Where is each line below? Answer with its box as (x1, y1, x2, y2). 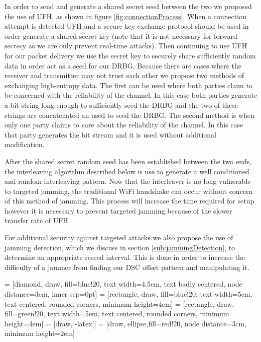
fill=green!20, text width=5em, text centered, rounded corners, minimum (5, 308, 229, 319)
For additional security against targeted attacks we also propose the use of (5, 232, 233, 243)
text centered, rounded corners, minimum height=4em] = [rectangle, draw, (5, 298, 234, 309)
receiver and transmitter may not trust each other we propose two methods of (5, 70, 244, 81)
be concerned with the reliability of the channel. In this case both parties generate (5, 90, 257, 100)
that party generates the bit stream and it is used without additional (5, 129, 217, 140)
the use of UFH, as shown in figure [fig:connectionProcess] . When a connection (5, 11, 246, 21)
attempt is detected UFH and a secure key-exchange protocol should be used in (5, 21, 249, 31)
